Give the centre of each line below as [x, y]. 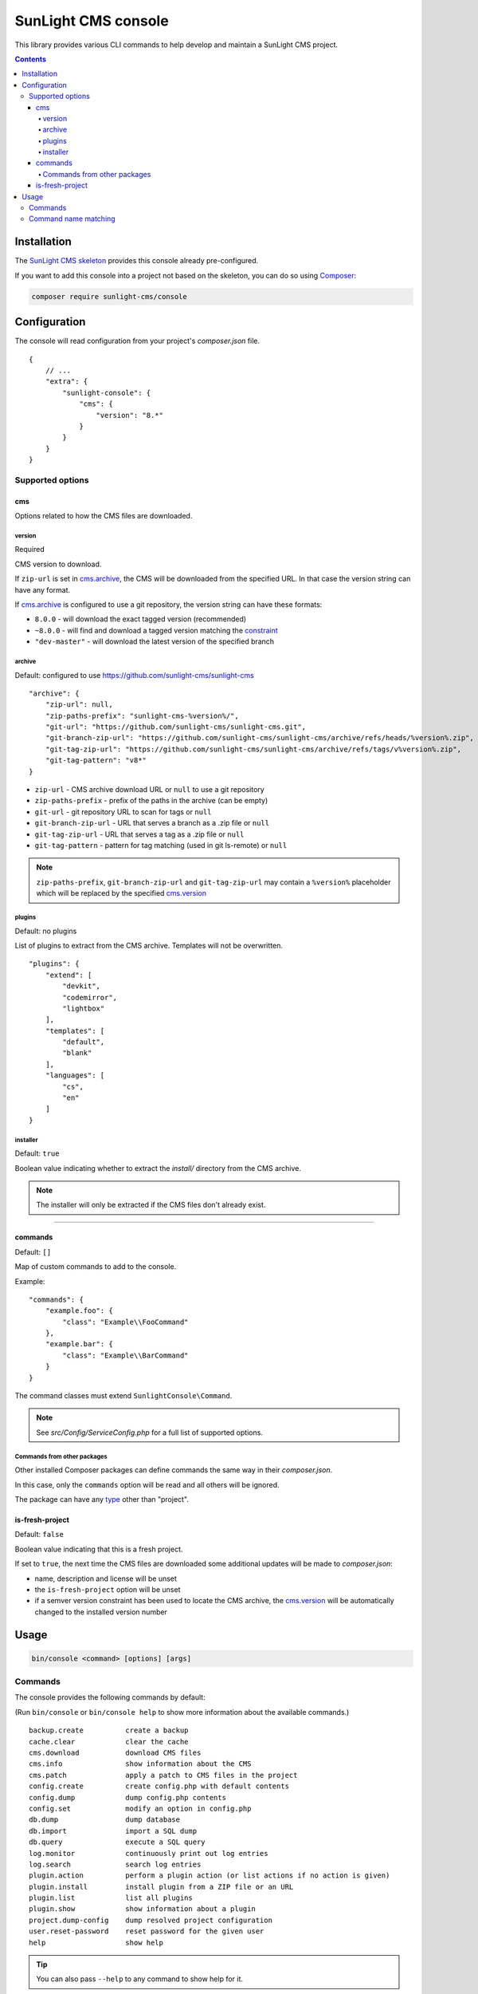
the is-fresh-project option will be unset [108, 1589]
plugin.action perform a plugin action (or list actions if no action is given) [210, 1876]
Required [29, 550]
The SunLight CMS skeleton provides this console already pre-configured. [137, 261]
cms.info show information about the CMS [140, 1764]
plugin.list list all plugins [111, 1898]
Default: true [37, 1153]
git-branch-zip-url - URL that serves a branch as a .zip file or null [152, 823]
